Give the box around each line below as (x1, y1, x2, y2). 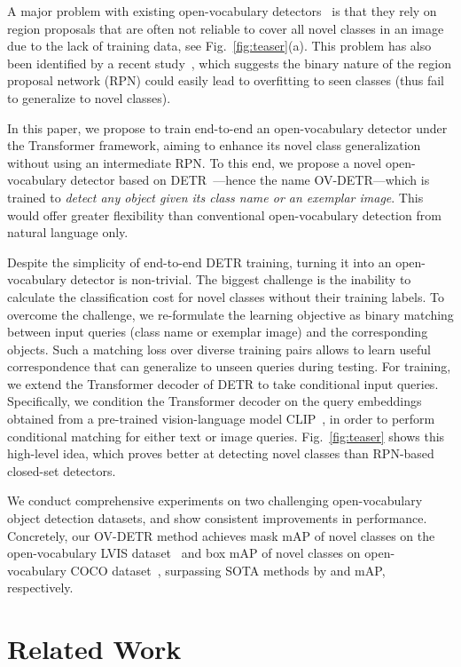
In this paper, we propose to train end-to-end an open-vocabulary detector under (7, 118, 448, 137)
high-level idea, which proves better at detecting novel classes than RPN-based (7, 444, 434, 463)
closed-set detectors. (7, 461, 116, 480)
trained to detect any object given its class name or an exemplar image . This (7, 187, 424, 206)
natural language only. (7, 223, 129, 242)
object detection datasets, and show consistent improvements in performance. (7, 509, 427, 528)
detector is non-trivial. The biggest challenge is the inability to (70, 270, 411, 289)
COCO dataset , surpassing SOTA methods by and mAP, (70, 560, 386, 579)
